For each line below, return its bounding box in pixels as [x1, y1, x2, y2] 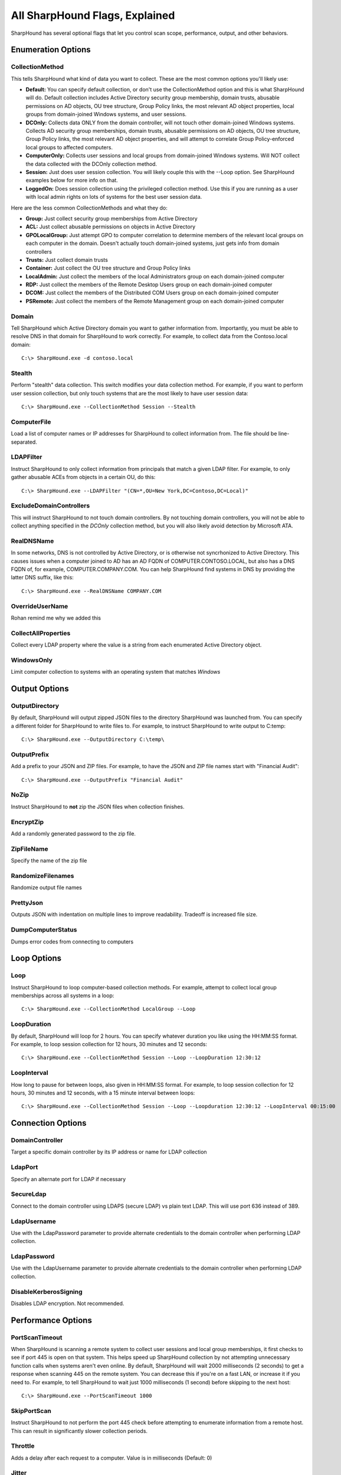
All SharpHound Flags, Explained [11, 9, 175, 22]
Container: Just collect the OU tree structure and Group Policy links [25, 264, 191, 271]
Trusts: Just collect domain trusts [25, 256, 109, 263]
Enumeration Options [11, 45, 91, 55]
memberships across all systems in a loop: [11, 992, 114, 999]
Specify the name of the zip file [11, 857, 87, 864]
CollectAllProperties [11, 629, 71, 637]
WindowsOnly [11, 655, 53, 664]
